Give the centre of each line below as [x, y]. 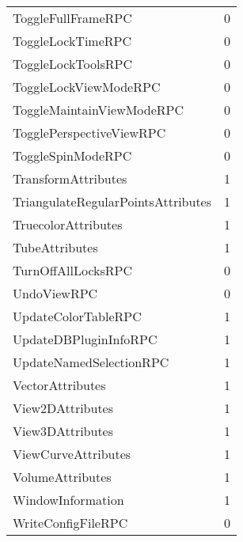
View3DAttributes [63, 431]
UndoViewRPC [55, 293]
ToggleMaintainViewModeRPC [99, 110]
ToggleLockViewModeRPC [87, 87]
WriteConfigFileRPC [70, 523]
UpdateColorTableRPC [77, 316]
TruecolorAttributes [68, 224]
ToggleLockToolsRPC [72, 64]
